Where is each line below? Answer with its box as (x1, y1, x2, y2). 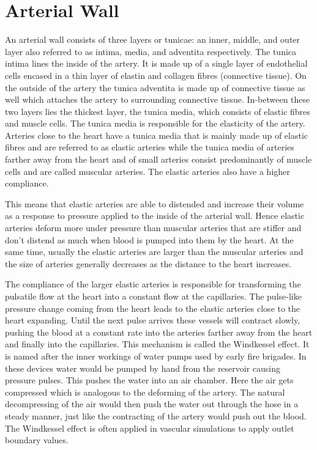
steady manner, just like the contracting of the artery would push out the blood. (5, 409, 307, 422)
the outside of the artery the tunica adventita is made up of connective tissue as (5, 81, 305, 94)
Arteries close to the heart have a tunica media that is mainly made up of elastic (5, 128, 308, 141)
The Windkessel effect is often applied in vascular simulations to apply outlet (5, 421, 294, 434)
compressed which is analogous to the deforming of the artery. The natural (5, 385, 285, 398)
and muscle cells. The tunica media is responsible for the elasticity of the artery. (5, 117, 305, 130)
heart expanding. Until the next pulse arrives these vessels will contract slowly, (5, 314, 300, 326)
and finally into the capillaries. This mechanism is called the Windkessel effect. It (5, 337, 310, 350)
